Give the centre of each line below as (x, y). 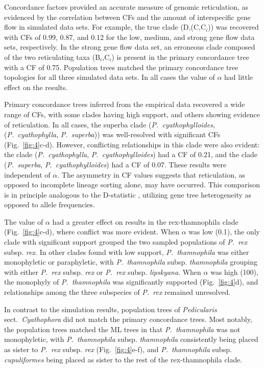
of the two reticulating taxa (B (52, 57)
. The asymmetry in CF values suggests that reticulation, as (151, 174)
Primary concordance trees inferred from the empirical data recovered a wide (125, 104)
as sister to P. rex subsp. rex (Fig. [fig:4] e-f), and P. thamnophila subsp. (118, 349)
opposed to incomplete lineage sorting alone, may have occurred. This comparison (132, 185)
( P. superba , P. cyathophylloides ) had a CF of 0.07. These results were (115, 164)
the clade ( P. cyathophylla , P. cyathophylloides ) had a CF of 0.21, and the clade (131, 154)
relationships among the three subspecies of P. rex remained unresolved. (117, 292)
